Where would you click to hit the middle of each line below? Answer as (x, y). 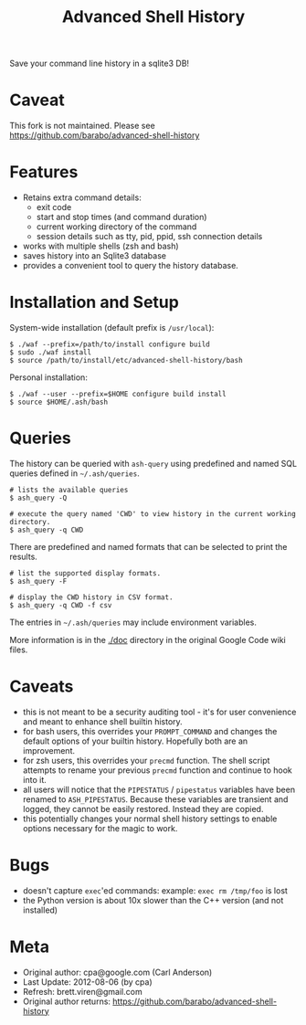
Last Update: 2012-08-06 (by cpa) (87, 982)
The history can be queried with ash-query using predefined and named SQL (153, 463)
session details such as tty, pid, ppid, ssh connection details (149, 237)
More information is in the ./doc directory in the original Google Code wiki (148, 639)
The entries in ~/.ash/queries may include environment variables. (133, 622)
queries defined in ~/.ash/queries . (74, 473)
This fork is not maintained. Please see (82, 126)
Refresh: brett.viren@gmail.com (83, 991)
